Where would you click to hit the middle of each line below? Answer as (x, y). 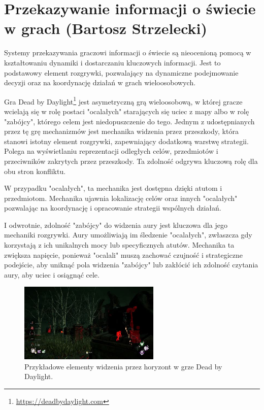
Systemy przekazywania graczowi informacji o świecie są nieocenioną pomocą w (128, 53)
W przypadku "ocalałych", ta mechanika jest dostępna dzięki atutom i (113, 188)
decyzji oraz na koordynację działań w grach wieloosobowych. (100, 82)
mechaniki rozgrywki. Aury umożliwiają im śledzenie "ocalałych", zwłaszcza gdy (128, 235)
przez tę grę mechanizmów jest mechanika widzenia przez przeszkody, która (121, 131)
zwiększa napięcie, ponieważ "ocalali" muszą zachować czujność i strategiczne (123, 254)
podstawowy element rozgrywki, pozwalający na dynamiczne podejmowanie (121, 72)
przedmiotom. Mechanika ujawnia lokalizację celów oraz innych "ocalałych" (121, 198)
